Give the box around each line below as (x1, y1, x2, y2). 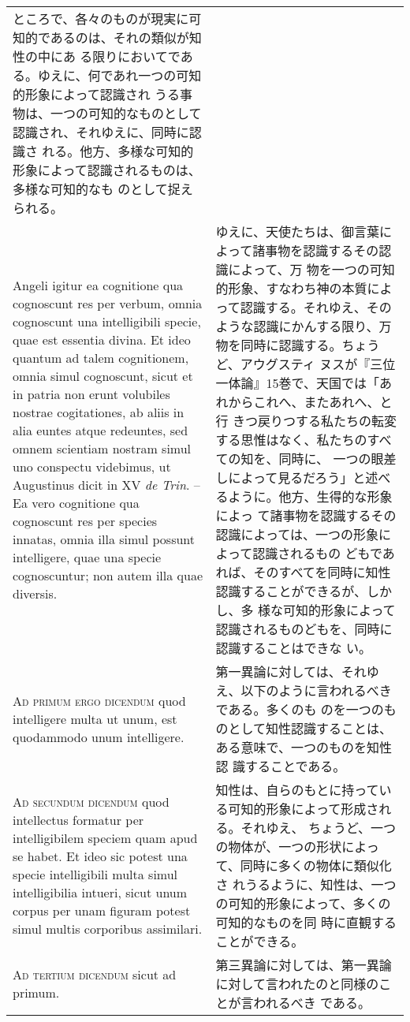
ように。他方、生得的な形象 (228, 487, 393, 505)
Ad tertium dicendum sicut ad (13, 965, 177, 983)
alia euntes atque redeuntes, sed (13, 421, 188, 439)
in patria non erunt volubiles (13, 385, 170, 403)
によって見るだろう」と (228, 468, 366, 487)
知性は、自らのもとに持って (215, 781, 379, 799)
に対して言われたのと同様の (215, 975, 379, 993)
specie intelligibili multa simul (13, 865, 178, 883)
